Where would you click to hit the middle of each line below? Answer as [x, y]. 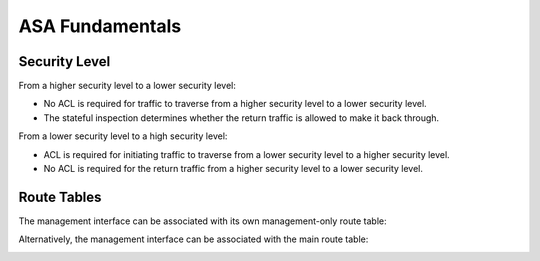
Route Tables [60, 196]
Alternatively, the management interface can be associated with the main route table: [193, 239]
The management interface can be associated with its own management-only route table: [202, 221]
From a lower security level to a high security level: [123, 136]
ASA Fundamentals [100, 26]
